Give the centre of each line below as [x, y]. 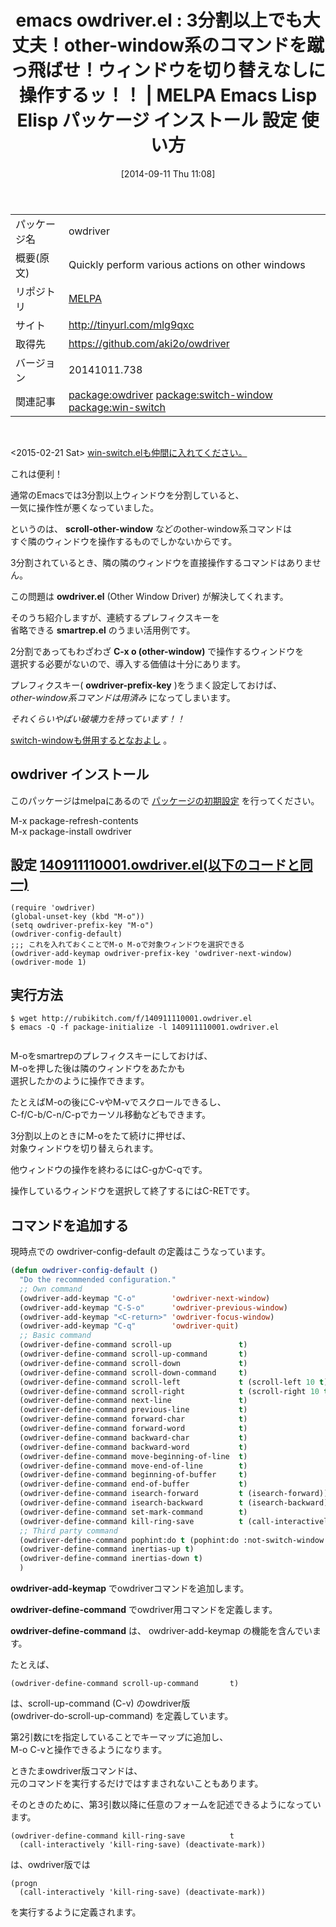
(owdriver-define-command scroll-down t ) [133, 1363]
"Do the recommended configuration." [98, 1280]
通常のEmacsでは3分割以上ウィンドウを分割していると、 [127, 495]
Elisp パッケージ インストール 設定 [157, 120]
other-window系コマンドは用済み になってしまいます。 [123, 697]
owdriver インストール [80, 774]
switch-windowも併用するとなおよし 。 [91, 740]
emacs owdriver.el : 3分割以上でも [159, 20]
